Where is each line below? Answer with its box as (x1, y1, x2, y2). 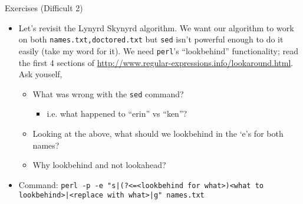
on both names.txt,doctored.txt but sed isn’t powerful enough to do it (18, 33, 284, 45)
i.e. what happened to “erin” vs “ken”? (47, 107, 187, 120)
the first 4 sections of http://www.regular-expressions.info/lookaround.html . (18, 56, 294, 68)
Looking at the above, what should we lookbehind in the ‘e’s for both (32, 127, 284, 139)
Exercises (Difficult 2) (5, 2, 83, 14)
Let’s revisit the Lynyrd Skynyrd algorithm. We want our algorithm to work (18, 21, 294, 34)
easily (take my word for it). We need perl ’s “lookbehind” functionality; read (18, 44, 299, 57)
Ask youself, (18, 68, 62, 80)
